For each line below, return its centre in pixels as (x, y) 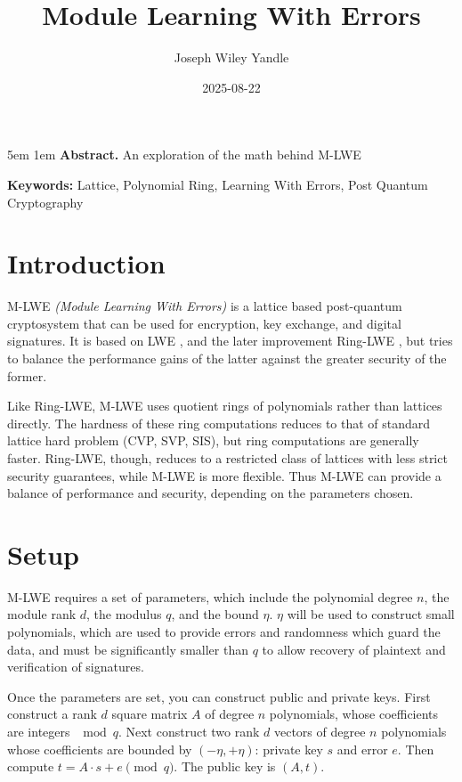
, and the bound (215, 614)
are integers (39, 732)
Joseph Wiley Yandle (231, 57)
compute (31, 766)
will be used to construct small (371, 614)
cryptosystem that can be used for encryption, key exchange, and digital (204, 323)
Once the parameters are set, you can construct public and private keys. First (219, 696)
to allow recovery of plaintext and (354, 649)
